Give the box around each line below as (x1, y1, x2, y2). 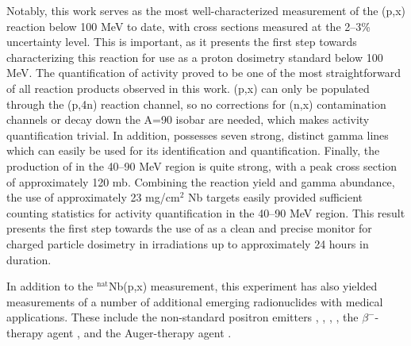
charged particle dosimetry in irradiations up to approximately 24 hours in (6, 235, 369, 252)
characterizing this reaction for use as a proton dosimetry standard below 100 (6, 48, 383, 65)
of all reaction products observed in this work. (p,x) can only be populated (6, 79, 370, 96)
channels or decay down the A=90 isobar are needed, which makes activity (6, 111, 370, 128)
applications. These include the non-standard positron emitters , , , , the (6, 309, 359, 325)
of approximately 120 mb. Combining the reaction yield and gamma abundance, (6, 173, 395, 190)
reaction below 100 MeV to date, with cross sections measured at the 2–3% (6, 17, 371, 34)
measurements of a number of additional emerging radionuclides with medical (6, 293, 383, 309)
